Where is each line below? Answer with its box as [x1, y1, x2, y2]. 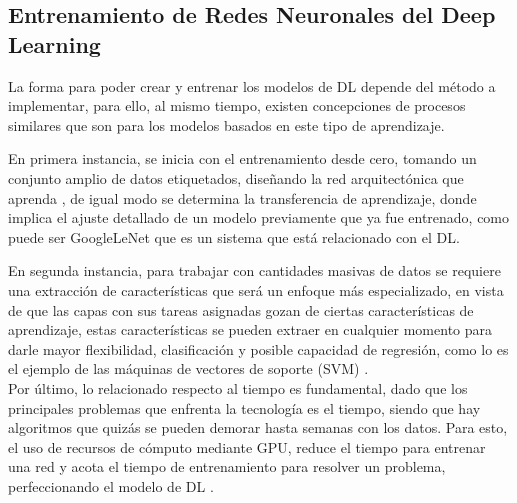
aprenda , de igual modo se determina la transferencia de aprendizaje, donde [8, 187, 477, 208]
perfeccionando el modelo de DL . [8, 475, 214, 496]
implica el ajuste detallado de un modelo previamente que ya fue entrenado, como [8, 207, 510, 228]
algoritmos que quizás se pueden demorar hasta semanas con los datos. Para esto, [8, 417, 508, 438]
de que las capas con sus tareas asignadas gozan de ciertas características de [8, 299, 474, 320]
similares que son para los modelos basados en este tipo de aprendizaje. [8, 114, 445, 135]
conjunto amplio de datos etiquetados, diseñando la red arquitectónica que [8, 167, 464, 188]
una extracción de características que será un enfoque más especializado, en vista [8, 279, 504, 300]
